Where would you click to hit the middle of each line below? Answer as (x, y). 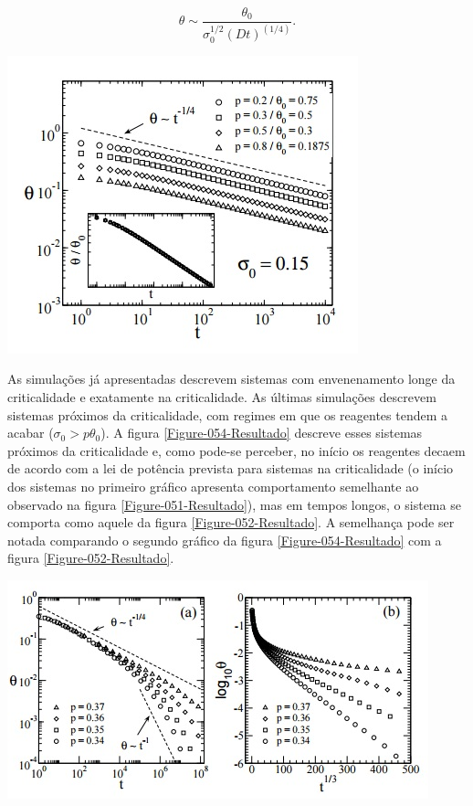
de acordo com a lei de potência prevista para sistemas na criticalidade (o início (231, 468)
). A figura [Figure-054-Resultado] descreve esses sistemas (262, 433)
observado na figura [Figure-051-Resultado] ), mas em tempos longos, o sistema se (234, 504)
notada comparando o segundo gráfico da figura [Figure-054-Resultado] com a (225, 540)
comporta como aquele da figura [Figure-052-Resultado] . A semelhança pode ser (231, 522)
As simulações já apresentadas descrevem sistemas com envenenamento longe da (231, 379)
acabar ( (31, 433)
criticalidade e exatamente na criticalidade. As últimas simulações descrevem (222, 396)
